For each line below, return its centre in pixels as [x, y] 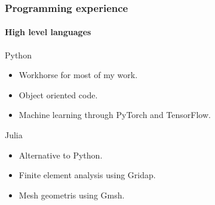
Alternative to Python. [61, 155]
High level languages [48, 32]
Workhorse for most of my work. [78, 75]
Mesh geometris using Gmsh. [72, 195]
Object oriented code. [58, 94]
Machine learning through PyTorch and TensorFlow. [115, 115]
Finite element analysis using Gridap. [87, 175]
